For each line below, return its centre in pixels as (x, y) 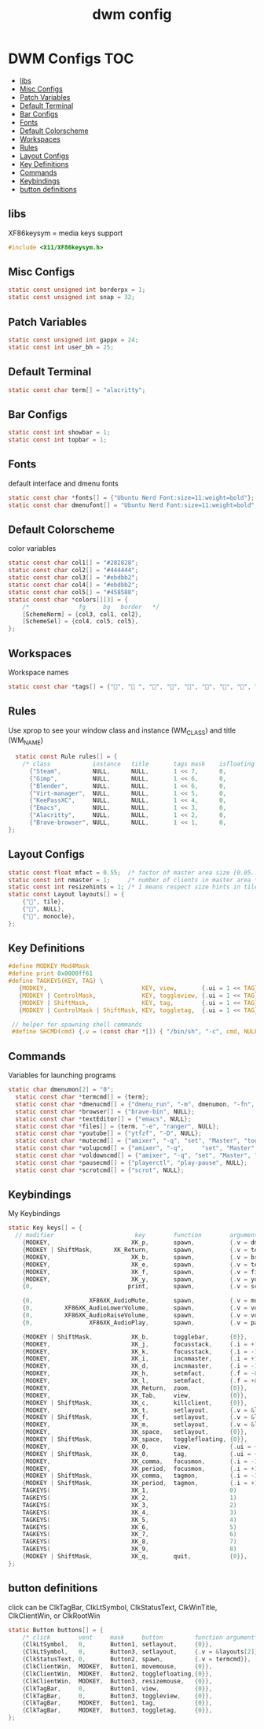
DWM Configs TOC (71, 59)
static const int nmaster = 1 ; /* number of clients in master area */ (135, 880)
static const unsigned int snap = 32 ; (71, 297)
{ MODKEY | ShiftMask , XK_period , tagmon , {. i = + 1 (140, 1483)
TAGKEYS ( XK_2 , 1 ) (130, 1498)
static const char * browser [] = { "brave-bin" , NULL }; (105, 1111)
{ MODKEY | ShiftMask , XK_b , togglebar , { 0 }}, (135, 1337)
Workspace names (38, 672)
